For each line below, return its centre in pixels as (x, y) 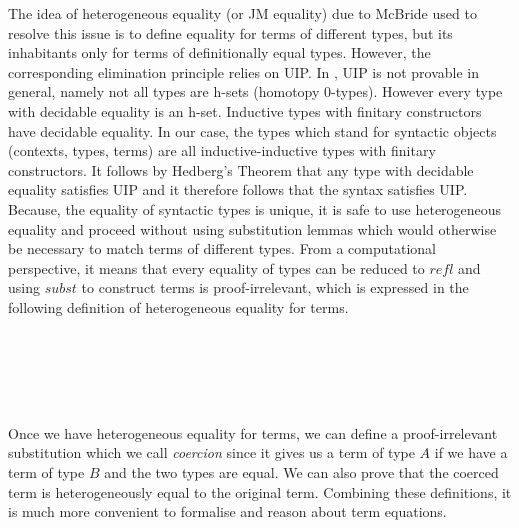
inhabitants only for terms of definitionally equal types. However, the (219, 52)
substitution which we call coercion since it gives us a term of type (211, 452)
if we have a (471, 452)
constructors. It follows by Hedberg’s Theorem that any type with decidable (241, 169)
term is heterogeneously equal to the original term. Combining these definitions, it (260, 491)
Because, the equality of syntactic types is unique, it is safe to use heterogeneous (255, 208)
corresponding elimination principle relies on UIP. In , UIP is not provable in (244, 71)
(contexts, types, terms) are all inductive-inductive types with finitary (222, 150)
